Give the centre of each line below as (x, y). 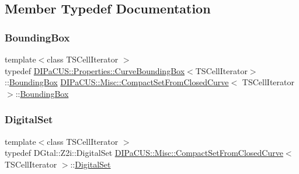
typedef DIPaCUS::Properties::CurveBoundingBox (95, 70)
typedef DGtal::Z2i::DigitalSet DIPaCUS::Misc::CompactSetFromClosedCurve (144, 153)
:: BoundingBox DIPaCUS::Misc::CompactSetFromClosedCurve (117, 82)
